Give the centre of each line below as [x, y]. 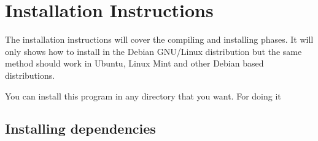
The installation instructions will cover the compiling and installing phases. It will [159, 39]
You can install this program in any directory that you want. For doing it [143, 96]
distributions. [30, 75]
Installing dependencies [80, 128]
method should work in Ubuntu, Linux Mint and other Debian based [134, 63]
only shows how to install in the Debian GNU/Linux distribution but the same [153, 51]
